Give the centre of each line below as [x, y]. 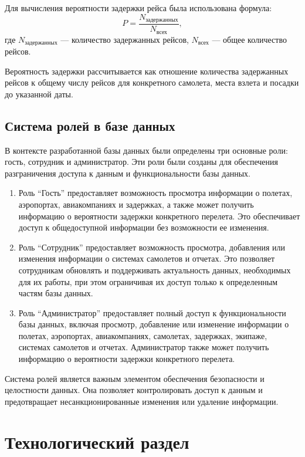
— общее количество [249, 39]
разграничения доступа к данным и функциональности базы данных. [128, 173]
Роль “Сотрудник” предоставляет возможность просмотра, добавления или [152, 247]
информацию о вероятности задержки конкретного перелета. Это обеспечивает [159, 216]
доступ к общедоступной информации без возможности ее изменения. [144, 227]
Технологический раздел [97, 441]
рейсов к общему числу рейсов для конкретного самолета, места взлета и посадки [152, 82]
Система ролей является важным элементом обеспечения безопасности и [135, 378]
